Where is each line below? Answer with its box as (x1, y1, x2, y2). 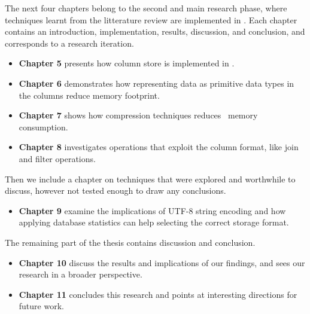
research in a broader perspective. (19, 268, 142, 281)
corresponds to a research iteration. (5, 36, 134, 49)
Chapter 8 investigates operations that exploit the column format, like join (19, 141, 299, 153)
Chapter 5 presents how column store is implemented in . (19, 57, 235, 69)
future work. (19, 300, 64, 312)
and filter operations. (19, 152, 96, 164)
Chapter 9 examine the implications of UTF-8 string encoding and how (19, 204, 286, 217)
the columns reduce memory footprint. (19, 89, 160, 101)
